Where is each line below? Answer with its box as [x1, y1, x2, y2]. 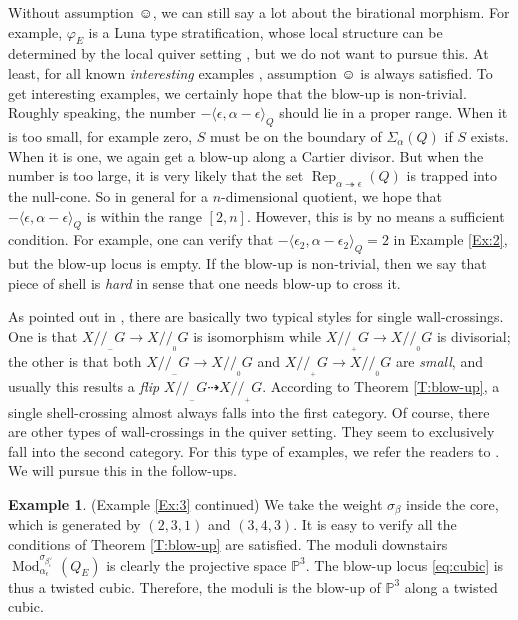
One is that [8, 325, 78, 346]
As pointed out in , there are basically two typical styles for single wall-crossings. [8, 306, 504, 327]
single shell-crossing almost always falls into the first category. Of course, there [8, 401, 490, 422]
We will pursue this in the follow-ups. [8, 460, 237, 481]
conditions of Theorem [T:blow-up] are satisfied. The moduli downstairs [8, 533, 448, 554]
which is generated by [8, 514, 141, 535]
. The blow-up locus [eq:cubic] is [305, 554, 504, 575]
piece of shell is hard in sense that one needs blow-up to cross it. [8, 272, 401, 293]
